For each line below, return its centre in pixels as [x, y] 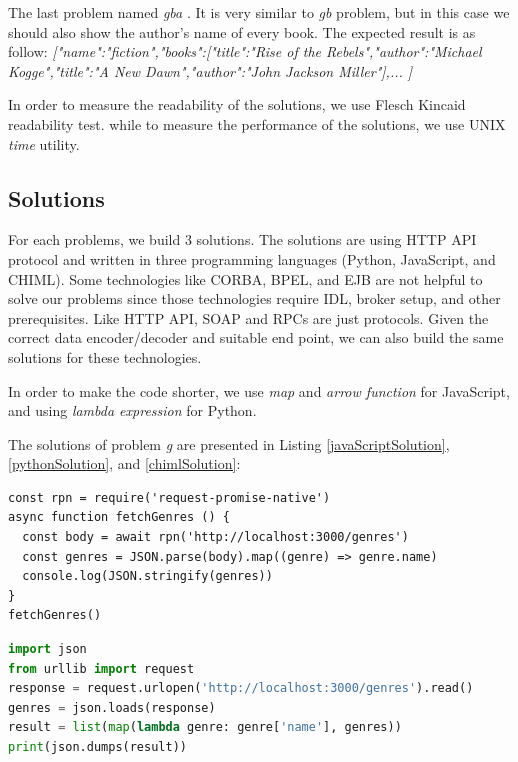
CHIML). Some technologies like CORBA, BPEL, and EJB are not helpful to [245, 278]
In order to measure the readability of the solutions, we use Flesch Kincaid [237, 104]
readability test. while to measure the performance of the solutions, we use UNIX [257, 123]
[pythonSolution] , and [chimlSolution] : [124, 463]
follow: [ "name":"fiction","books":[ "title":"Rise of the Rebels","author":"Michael [245, 51]
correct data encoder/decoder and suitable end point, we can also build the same [256, 337]
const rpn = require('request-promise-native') [169, 497]
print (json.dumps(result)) [97, 747]
